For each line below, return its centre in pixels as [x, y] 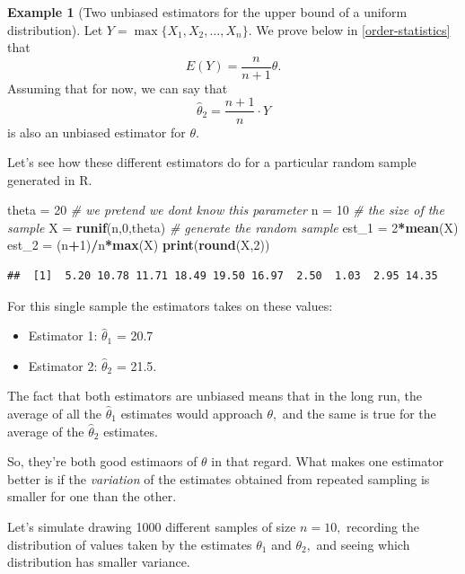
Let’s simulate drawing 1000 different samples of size [152, 526]
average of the [46, 431]
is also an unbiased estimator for [97, 132]
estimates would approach [192, 414]
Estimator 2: [63, 365]
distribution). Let [55, 29]
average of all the [55, 414]
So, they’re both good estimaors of [102, 461]
